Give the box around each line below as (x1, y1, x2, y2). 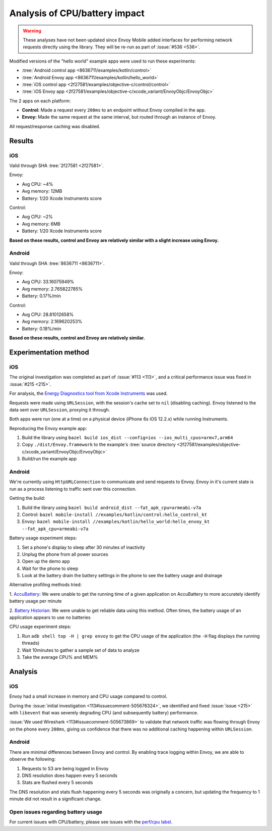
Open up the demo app (22, 558, 70, 564)
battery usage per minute (9, 598, 62, 604)
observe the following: (9, 756, 56, 762)
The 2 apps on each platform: (9, 97, 71, 103)
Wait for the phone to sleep (22, 565, 79, 572)
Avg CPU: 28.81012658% (22, 311, 74, 318)
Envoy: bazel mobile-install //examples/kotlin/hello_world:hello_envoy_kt (22, 518, 210, 525)
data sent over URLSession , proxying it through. (9, 406, 110, 412)
